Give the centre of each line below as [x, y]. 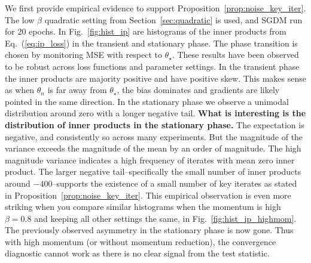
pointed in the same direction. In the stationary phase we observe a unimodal [147, 101]
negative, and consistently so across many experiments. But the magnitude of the [154, 136]
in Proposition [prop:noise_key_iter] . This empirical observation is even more [148, 195]
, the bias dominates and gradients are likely [198, 90]
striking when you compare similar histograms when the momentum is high [143, 207]
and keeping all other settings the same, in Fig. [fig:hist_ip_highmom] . [165, 218]
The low [20, 19]
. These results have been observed [235, 55]
